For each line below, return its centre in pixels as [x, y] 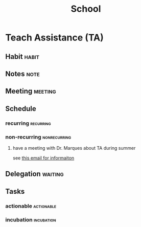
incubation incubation [31, 219]
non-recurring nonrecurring [38, 137]
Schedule [21, 109]
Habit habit [22, 56]
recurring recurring [28, 123]
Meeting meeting [31, 91]
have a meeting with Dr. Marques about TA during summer [74, 148]
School [86, 9]
